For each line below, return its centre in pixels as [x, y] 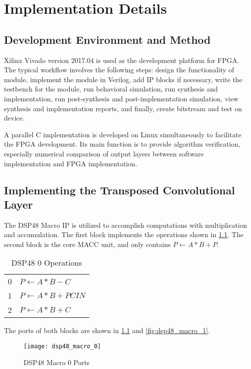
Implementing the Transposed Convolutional [120, 190]
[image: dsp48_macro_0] [62, 347]
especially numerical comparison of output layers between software [104, 153]
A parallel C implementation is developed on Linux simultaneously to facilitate [123, 134]
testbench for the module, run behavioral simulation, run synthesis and [111, 89]
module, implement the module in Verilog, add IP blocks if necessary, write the [123, 79]
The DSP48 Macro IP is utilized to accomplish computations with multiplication [125, 225]
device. [14, 118]
